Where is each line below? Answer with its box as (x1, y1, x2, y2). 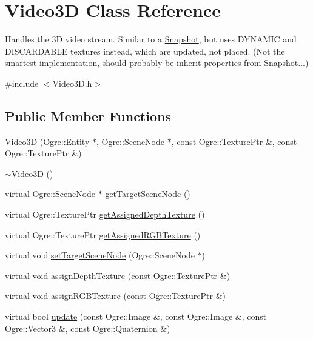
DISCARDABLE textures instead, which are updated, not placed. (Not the (5, 44, 285, 57)
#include (5, 76, 39, 89)
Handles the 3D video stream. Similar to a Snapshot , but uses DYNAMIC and (5, 33, 297, 45)
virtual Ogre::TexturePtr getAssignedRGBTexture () (5, 228, 201, 241)
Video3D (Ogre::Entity (5, 135, 90, 147)
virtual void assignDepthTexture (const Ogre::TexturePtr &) (5, 269, 231, 281)
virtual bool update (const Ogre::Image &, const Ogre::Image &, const (5, 310, 267, 323)
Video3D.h (52, 76, 92, 89)
